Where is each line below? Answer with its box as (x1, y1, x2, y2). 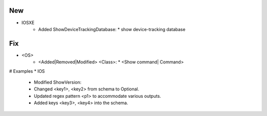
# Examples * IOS (9, 68, 45, 74)
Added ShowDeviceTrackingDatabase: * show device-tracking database (38, 26, 185, 32)
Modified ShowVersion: (34, 79, 82, 85)
